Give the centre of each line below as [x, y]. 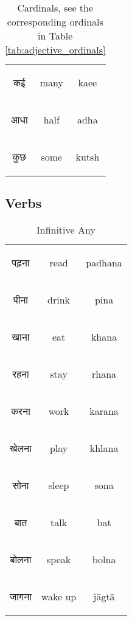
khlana [104, 448]
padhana [104, 263]
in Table [55, 36]
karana [104, 411]
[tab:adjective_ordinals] [55, 50]
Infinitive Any [66, 230]
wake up [59, 597]
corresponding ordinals [55, 22]
